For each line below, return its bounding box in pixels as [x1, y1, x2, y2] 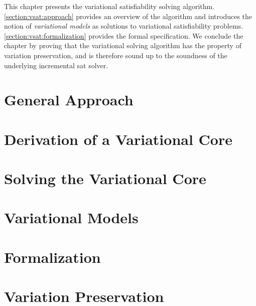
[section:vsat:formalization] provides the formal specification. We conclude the [4, 30, 243, 41]
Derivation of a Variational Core [4, 128, 233, 149]
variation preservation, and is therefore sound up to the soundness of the [4, 50, 227, 60]
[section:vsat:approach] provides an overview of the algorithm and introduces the [4, 11, 252, 21]
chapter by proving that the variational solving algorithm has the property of [4, 40, 241, 51]
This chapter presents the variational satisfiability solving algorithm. [4, 1, 215, 11]
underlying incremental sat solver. [4, 60, 108, 70]
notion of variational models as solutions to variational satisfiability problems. [4, 21, 243, 31]
